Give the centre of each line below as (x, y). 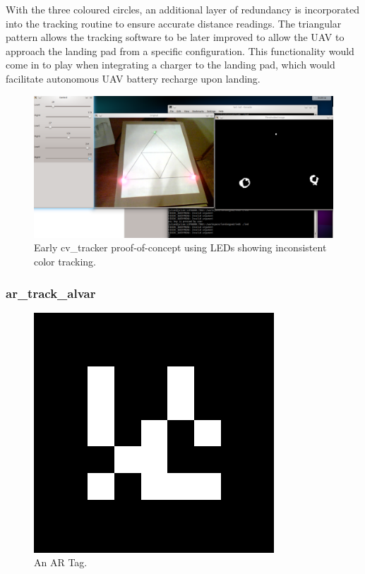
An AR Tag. (61, 562)
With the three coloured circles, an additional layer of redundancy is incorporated (182, 9)
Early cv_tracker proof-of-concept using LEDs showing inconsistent (180, 247)
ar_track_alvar (51, 293)
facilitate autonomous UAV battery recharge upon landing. (133, 78)
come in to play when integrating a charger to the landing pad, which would (170, 65)
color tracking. (65, 261)
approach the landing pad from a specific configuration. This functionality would (180, 50)
